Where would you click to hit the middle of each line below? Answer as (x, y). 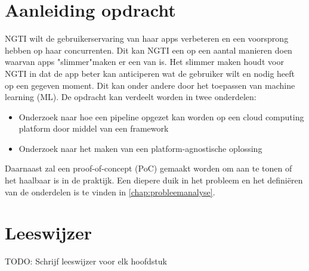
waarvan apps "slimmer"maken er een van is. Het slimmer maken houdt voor (144, 62)
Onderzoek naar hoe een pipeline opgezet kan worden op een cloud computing (161, 116)
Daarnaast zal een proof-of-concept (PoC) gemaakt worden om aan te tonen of (149, 168)
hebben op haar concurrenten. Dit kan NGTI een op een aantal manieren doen (149, 50)
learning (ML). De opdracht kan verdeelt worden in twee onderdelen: (131, 97)
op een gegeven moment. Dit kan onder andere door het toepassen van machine (150, 85)
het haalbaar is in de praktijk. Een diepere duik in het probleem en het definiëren (154, 180)
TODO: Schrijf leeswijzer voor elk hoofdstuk (86, 261)
